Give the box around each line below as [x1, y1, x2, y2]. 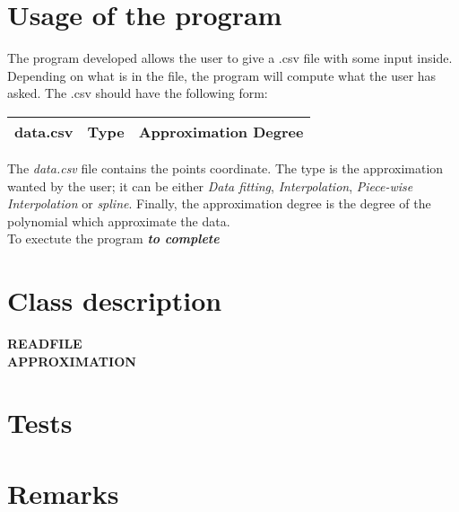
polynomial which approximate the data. [7, 211, 230, 230]
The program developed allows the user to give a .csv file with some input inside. [7, 49, 453, 67]
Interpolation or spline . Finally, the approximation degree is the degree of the [7, 194, 431, 213]
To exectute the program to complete [7, 229, 220, 248]
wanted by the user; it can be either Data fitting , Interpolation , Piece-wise [7, 176, 413, 195]
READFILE [7, 334, 82, 352]
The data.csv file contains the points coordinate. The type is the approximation [7, 158, 444, 177]
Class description [7, 282, 222, 319]
